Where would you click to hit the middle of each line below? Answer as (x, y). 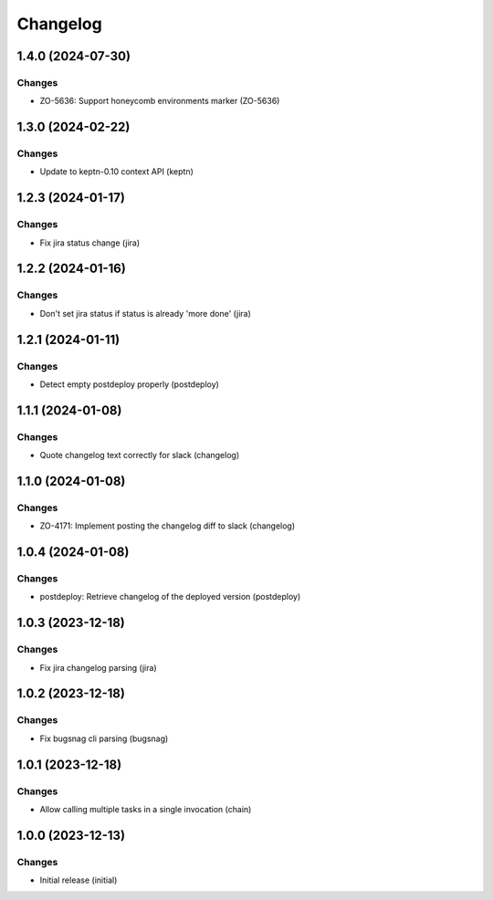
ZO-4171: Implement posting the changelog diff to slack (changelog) (168, 526)
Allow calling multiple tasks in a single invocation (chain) (146, 809)
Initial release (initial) (79, 880)
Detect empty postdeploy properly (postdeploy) (129, 384)
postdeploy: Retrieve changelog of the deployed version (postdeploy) (170, 597)
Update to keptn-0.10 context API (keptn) (116, 172)
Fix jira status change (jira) (90, 243)
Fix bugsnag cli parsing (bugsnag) (104, 738)
